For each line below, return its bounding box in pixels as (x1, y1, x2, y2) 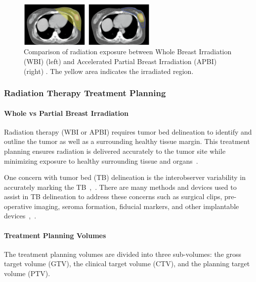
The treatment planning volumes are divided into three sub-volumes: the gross (4, 248, 242, 259)
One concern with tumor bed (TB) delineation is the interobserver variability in (4, 172, 246, 182)
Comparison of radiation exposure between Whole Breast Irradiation (24, 46, 232, 57)
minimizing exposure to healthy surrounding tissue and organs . (4, 155, 198, 166)
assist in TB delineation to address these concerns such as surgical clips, (4, 191, 222, 202)
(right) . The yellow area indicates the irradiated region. (24, 66, 194, 76)
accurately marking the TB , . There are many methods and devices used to (4, 181, 237, 192)
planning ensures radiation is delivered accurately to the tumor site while (4, 145, 226, 156)
